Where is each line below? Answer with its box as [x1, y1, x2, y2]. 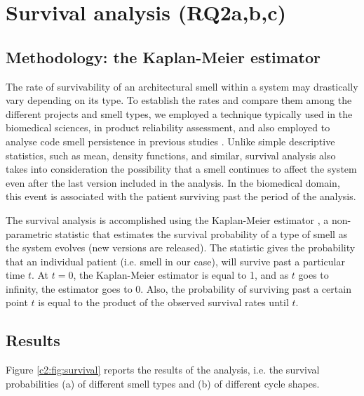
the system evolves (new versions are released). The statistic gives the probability [6, 240, 356, 255]
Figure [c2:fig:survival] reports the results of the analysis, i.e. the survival [6, 362, 320, 377]
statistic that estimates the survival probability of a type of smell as [55, 226, 348, 241]
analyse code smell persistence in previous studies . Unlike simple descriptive [6, 133, 335, 148]
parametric [6, 226, 53, 241]
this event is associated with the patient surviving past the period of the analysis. [6, 189, 356, 204]
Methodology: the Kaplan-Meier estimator [6, 46, 321, 67]
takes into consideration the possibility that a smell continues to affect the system [6, 161, 357, 176]
